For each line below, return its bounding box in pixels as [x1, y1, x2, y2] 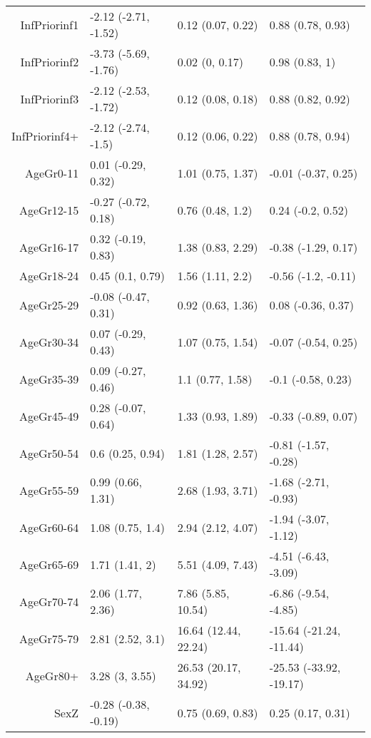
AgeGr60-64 [19, 518, 79, 535]
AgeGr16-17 [19, 238, 79, 255]
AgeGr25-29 [19, 296, 79, 313]
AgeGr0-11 [24, 164, 79, 181]
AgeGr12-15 [19, 201, 79, 218]
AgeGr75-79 [19, 630, 79, 647]
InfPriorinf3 [20, 90, 79, 107]
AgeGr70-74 [19, 593, 79, 610]
